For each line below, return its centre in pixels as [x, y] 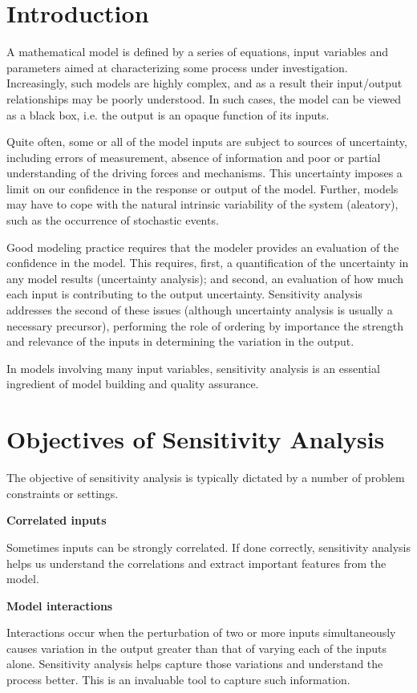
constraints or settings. [63, 493]
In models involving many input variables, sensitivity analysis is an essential [193, 368]
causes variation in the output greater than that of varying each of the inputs [197, 648]
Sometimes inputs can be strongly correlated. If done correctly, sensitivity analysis [208, 547]
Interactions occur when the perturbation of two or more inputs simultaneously [201, 632]
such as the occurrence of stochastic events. [113, 220]
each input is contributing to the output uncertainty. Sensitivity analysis [184, 294]
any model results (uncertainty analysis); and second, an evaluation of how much [205, 278]
